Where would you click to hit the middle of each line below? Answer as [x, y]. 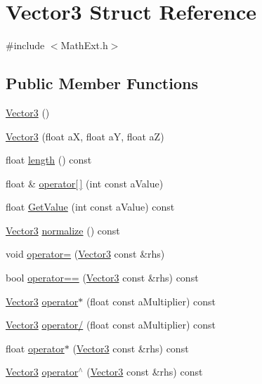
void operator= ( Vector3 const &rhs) [85, 254]
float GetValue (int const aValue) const [90, 207]
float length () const [49, 160]
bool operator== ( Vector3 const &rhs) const [102, 278]
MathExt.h [84, 45]
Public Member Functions [102, 83]
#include [25, 45]
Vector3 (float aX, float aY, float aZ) [85, 136]
